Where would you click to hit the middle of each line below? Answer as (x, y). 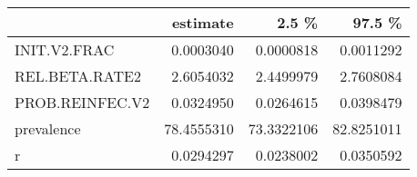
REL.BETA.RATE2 (78, 76)
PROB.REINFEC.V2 (82, 102)
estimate (203, 22)
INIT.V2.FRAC (65, 49)
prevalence (48, 128)
